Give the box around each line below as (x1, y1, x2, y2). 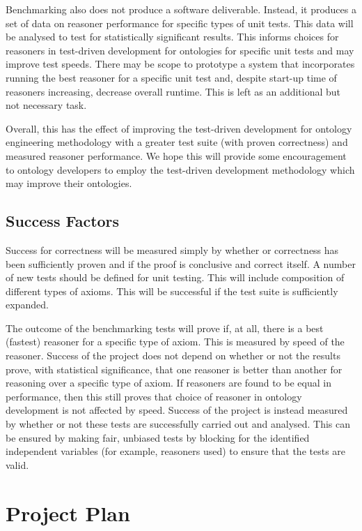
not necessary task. (6, 98, 87, 112)
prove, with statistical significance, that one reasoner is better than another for (6, 361, 343, 376)
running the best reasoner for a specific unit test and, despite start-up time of (6, 70, 337, 84)
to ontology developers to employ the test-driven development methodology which (6, 162, 355, 177)
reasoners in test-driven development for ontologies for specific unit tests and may (6, 43, 354, 57)
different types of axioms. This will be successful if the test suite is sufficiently (6, 283, 338, 298)
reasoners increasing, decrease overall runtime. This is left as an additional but (6, 84, 341, 98)
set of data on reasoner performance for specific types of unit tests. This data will (6, 15, 354, 30)
